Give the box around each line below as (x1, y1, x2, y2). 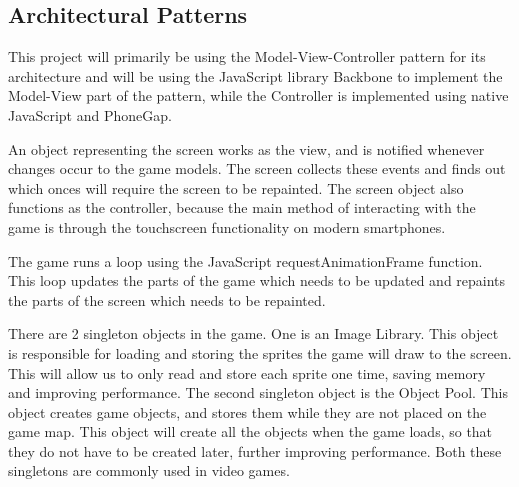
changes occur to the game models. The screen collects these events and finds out (8, 158, 506, 179)
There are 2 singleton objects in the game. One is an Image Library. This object (8, 323, 499, 344)
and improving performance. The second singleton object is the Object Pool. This (8, 382, 508, 403)
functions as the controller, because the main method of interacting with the (8, 197, 476, 218)
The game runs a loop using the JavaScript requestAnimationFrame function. (8, 250, 483, 271)
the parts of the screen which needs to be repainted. (8, 289, 326, 310)
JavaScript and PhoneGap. (8, 104, 172, 125)
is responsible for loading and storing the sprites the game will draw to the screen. (8, 342, 512, 363)
